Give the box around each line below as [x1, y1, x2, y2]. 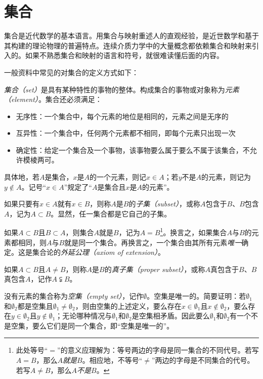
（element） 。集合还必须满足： [4, 94, 102, 104]
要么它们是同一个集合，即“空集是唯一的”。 [32, 320, 174, 331]
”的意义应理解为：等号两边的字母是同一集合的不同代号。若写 [57, 345, 259, 355]
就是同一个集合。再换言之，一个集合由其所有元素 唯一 [64, 237, 242, 247]
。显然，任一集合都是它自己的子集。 [51, 208, 171, 219]
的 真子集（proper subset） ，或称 [104, 263, 205, 274]
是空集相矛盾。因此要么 [131, 310, 210, 321]
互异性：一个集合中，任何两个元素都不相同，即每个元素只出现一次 [16, 128, 236, 138]
